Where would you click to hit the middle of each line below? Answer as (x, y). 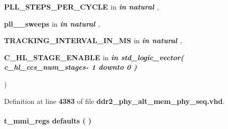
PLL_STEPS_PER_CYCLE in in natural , (82, 7)
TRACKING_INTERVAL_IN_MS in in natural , (93, 40)
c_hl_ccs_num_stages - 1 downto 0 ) (71, 67)
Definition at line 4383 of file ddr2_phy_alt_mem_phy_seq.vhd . (115, 101)
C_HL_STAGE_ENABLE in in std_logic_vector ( (94, 57)
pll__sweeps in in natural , (52, 23)
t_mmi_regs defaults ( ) (48, 120)
